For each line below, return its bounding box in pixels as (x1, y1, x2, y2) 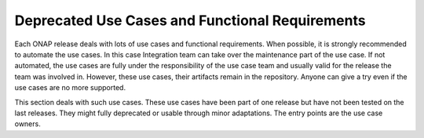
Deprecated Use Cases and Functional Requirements (14, 12, 366, 29)
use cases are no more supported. (14, 83, 126, 93)
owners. (14, 119, 41, 129)
